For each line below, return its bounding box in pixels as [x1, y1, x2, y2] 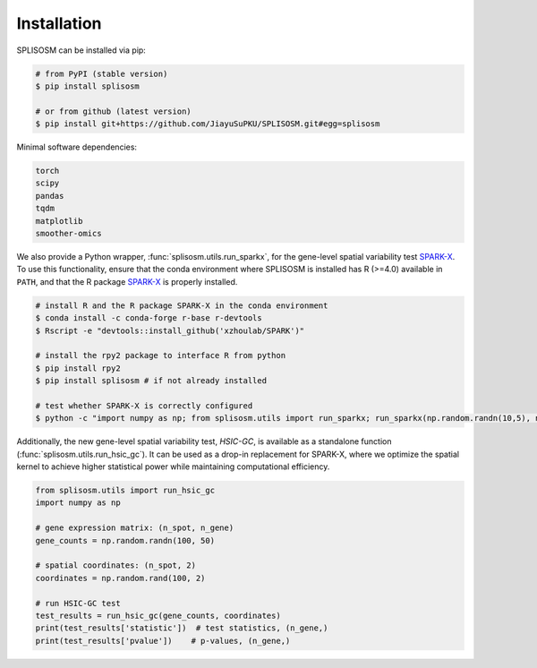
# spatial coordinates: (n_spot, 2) [35, 561, 197, 570]
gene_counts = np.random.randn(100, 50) [35, 535, 215, 545]
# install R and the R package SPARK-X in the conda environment [35, 300, 328, 311]
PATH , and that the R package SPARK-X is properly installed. [16, 276, 238, 287]
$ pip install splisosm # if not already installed [35, 376, 268, 386]
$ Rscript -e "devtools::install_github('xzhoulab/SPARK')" [35, 325, 305, 336]
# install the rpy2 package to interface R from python [35, 350, 286, 361]
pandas [35, 191, 64, 201]
